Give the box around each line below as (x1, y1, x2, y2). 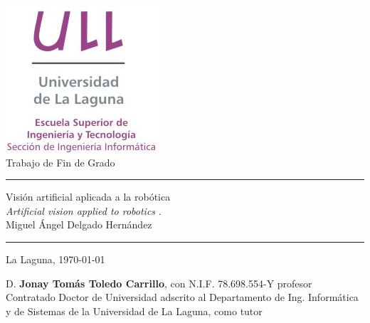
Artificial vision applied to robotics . (6, 203, 162, 218)
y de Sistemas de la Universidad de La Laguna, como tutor (6, 303, 263, 318)
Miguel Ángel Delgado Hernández (6, 217, 152, 232)
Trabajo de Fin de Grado (6, 154, 115, 169)
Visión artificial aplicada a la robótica (6, 189, 171, 204)
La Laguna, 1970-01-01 (6, 251, 105, 266)
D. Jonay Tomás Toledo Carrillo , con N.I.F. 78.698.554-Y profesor (6, 275, 312, 290)
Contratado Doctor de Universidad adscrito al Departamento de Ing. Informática (6, 290, 359, 305)
